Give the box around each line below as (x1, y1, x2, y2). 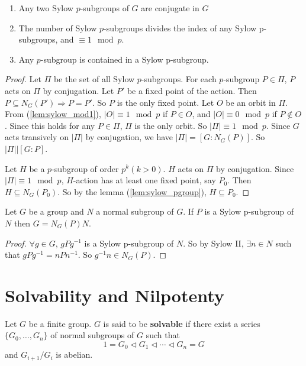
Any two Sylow (18, 2, 73, 14)
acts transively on (5, 131, 69, 143)
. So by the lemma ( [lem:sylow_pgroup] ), (57, 185, 207, 197)
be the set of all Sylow (53, 73, 135, 85)
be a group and (28, 205, 84, 218)
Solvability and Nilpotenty (5, 283, 224, 307)
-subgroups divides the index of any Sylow (104, 21, 257, 34)
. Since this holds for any (5, 119, 95, 131)
